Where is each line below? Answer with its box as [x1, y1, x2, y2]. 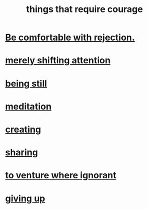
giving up [5, 192, 45, 204]
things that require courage [26, 4, 143, 15]
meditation [5, 100, 52, 112]
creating [5, 124, 41, 135]
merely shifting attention [5, 55, 111, 66]
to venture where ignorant [5, 170, 117, 181]
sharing [5, 147, 38, 158]
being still [5, 78, 47, 89]
